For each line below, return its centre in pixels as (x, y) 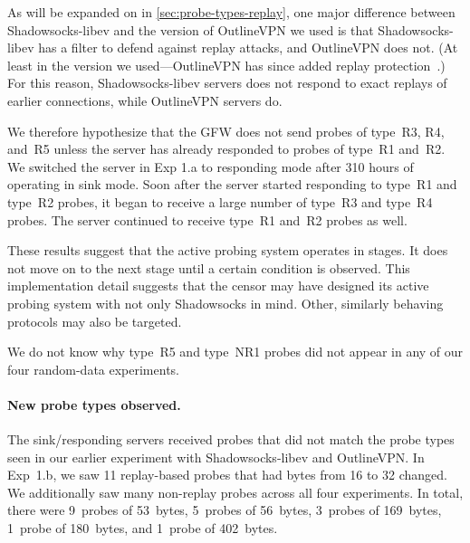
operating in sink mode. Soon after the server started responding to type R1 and (232, 184)
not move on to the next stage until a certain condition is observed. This (209, 267)
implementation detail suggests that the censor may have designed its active (218, 286)
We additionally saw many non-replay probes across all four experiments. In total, (235, 492)
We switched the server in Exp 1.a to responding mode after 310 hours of (211, 166)
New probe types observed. (94, 404)
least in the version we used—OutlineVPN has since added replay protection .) (226, 65)
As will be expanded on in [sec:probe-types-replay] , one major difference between (231, 12)
